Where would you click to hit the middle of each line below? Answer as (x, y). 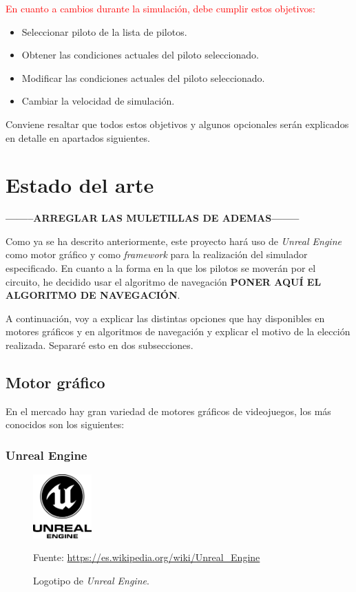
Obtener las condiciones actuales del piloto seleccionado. (140, 55)
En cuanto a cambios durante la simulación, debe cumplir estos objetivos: (160, 8)
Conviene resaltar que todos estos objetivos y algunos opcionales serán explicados (177, 124)
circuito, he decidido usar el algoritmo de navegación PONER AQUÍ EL (164, 281)
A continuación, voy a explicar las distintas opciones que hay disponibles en (165, 318)
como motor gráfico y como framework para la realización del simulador (157, 254)
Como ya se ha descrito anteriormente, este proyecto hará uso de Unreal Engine (174, 241)
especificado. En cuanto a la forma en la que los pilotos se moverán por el (161, 268)
